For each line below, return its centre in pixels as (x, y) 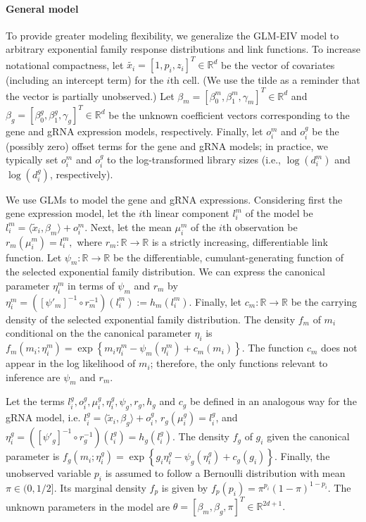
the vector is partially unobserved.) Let (90, 95)
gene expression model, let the (71, 213)
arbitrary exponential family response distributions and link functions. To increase (183, 49)
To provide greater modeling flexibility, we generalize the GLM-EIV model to (172, 35)
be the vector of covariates (278, 64)
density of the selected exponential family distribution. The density (151, 319)
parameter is (33, 456)
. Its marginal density (100, 487)
